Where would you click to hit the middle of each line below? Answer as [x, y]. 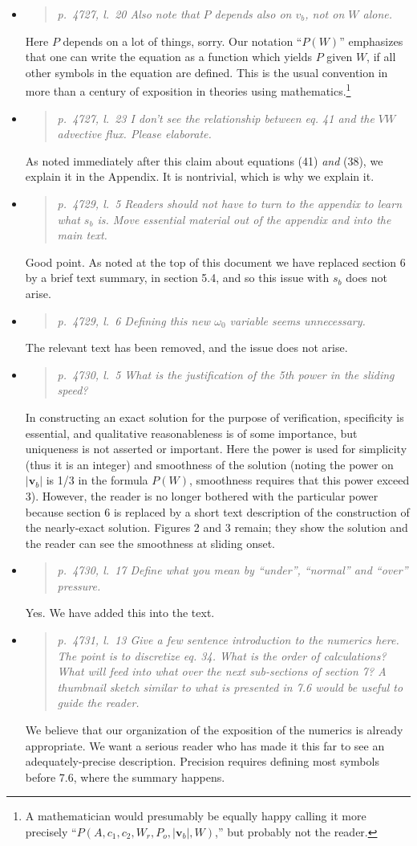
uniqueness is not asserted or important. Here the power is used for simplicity [216, 449]
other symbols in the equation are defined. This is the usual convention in [206, 72]
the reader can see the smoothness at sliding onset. [150, 543]
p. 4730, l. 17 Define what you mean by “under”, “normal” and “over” [233, 570]
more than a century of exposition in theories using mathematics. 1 [188, 90]
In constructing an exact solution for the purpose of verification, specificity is [215, 417]
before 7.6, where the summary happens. [125, 777]
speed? [73, 390]
